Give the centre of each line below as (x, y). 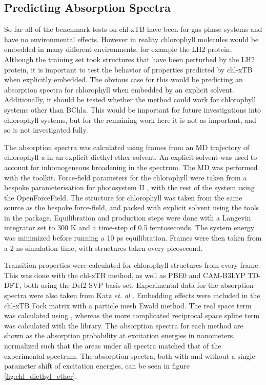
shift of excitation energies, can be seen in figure (114, 366)
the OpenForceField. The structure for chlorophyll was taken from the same (123, 197)
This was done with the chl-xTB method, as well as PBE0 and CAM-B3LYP (125, 275)
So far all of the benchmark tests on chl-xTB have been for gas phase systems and (133, 29)
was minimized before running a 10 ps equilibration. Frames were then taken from (133, 238)
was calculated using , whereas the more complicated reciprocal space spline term (132, 315)
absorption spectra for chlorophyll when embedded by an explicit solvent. (119, 89)
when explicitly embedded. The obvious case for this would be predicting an (124, 79)
